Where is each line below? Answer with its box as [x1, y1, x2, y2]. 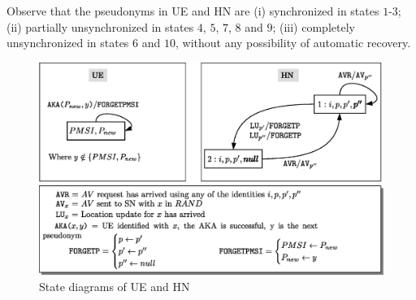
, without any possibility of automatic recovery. [175, 34, 411, 51]
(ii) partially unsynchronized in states [6, 18, 194, 35]
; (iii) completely [272, 18, 355, 35]
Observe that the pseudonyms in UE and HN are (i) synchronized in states [6, 2, 379, 19]
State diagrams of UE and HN [39, 277, 190, 294]
